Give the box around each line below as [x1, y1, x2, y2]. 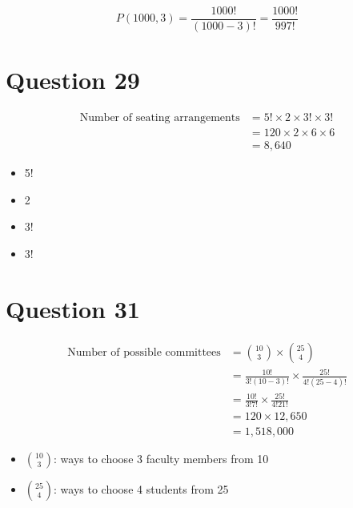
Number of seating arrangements [79, 112, 240, 124]
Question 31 [6, 292, 140, 325]
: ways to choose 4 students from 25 [54, 481, 229, 498]
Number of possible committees [67, 346, 221, 358]
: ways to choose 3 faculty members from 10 [54, 450, 269, 467]
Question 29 [6, 63, 140, 96]
